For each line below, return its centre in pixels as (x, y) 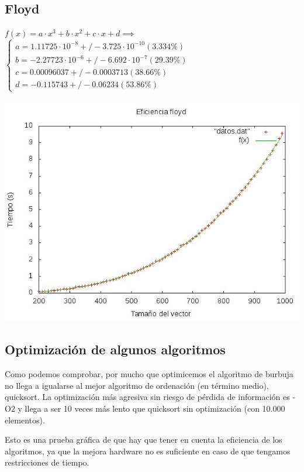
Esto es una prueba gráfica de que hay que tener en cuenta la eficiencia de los (144, 439)
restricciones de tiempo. (47, 462)
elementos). (25, 420)
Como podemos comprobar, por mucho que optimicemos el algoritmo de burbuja (149, 374)
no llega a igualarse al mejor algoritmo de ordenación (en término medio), (137, 385)
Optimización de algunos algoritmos (115, 349)
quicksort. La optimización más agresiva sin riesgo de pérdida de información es (147, 397)
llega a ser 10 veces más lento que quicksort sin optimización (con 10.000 (155, 408)
